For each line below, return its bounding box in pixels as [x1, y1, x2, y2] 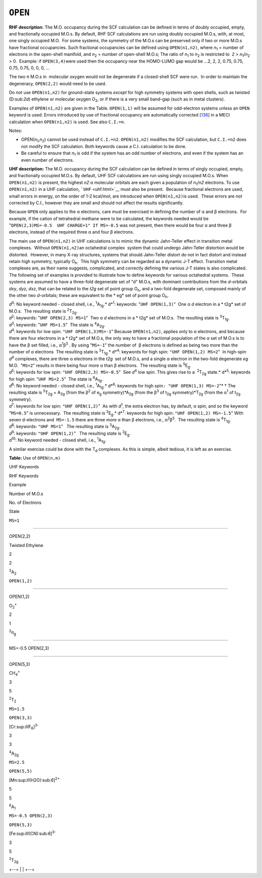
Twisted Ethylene [9, 542, 44, 548]
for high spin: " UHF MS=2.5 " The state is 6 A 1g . [9, 375, 103, 383]
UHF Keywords [9, 464, 39, 470]
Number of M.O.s [9, 491, 44, 497]
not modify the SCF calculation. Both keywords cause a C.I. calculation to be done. [21, 143, 187, 149]
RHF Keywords [9, 473, 39, 479]
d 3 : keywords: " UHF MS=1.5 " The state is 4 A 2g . [9, 321, 105, 329]
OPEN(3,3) [9, 715, 33, 721]
